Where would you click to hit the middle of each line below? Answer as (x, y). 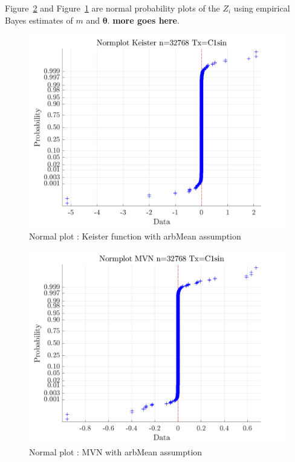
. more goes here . (143, 20)
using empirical (262, 8)
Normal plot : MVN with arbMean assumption (116, 451)
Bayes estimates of (39, 20)
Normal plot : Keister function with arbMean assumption (135, 236)
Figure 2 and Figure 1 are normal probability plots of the (112, 8)
